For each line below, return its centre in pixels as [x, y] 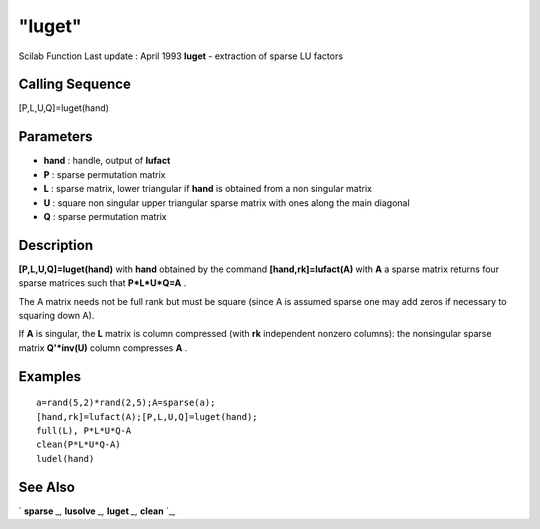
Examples [50, 376]
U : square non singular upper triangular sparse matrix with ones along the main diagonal [226, 202]
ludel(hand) [65, 458]
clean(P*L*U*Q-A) [78, 444]
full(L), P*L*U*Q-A [84, 430]
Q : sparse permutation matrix [105, 216]
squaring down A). [56, 315]
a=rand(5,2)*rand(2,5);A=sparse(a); [126, 403]
